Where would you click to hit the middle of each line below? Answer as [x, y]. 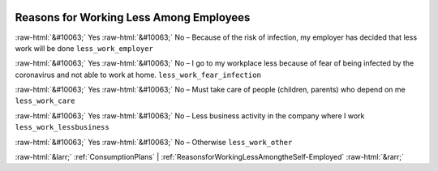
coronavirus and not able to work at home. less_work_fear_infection [138, 75]
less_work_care [45, 101]
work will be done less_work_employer [84, 48]
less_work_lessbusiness [62, 127]
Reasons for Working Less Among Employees [133, 17]
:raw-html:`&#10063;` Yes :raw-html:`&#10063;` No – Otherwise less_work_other [154, 142]
